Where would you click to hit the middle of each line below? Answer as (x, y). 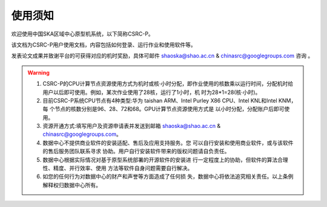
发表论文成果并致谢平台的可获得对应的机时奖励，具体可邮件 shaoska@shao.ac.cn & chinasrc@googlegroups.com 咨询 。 (162, 56)
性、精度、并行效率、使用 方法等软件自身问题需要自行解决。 (118, 168)
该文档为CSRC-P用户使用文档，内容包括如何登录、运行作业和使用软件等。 (104, 45)
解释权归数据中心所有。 (72, 185)
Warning (38, 72)
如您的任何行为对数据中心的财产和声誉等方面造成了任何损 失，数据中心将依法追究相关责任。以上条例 (168, 177)
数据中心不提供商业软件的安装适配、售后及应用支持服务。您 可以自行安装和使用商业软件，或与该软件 (168, 142)
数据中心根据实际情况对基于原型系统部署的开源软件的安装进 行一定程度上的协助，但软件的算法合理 (165, 159)
